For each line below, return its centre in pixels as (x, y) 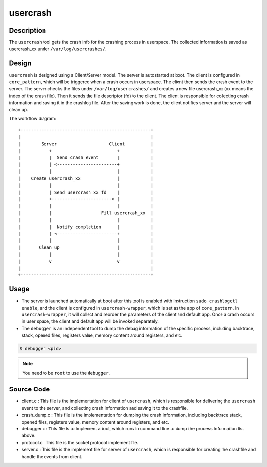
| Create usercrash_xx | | (86, 178)
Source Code (30, 389)
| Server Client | (86, 144)
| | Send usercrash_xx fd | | (86, 192)
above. (28, 436)
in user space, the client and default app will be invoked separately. (90, 321)
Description (28, 30)
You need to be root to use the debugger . (66, 373)
